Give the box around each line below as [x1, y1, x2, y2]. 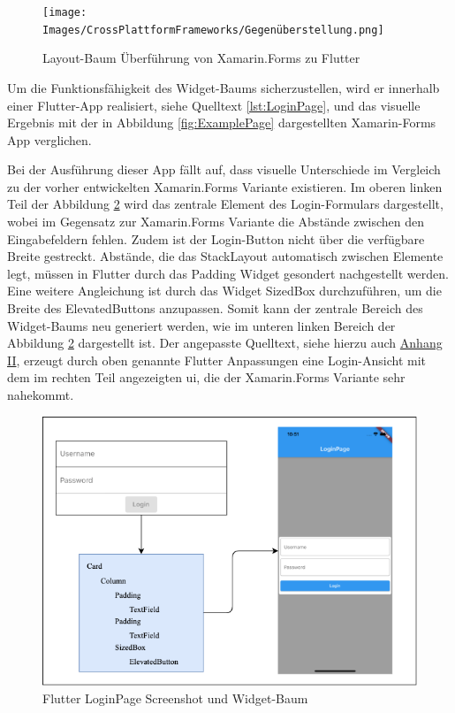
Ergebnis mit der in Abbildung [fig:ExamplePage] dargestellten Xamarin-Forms [7, 113, 436, 132]
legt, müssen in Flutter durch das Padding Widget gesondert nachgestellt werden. [7, 264, 449, 282]
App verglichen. [7, 130, 92, 149]
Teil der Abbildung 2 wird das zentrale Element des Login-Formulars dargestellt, [7, 195, 444, 213]
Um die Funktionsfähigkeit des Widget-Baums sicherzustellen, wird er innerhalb [7, 78, 440, 96]
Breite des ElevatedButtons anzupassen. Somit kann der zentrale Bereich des [7, 299, 423, 318]
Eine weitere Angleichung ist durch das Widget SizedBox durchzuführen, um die [7, 281, 442, 300]
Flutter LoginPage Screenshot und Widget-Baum [42, 689, 308, 708]
